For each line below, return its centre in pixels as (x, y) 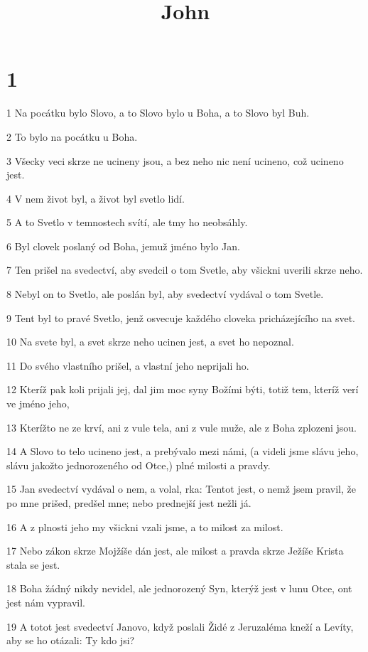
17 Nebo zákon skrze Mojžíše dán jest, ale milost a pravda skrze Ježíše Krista (175, 551)
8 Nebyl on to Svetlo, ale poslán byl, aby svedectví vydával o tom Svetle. (165, 294)
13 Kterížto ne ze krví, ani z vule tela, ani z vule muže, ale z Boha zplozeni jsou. (182, 427)
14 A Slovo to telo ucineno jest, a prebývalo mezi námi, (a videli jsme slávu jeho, (183, 451)
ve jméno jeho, (38, 404)
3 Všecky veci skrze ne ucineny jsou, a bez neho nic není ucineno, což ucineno (175, 160)
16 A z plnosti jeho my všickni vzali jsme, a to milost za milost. (145, 527)
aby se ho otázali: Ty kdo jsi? (71, 640)
